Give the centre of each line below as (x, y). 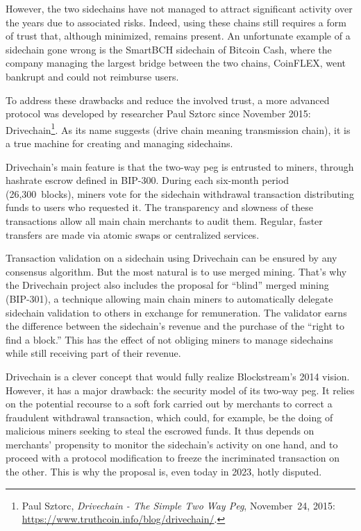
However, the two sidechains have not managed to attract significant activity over (179, 8)
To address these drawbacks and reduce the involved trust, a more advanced (168, 100)
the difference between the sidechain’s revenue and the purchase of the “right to (175, 326)
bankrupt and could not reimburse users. (92, 76)
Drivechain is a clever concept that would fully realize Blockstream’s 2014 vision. (178, 376)
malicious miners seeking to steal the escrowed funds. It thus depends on (160, 431)
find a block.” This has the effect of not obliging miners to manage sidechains (169, 339)
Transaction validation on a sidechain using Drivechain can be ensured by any (171, 258)
